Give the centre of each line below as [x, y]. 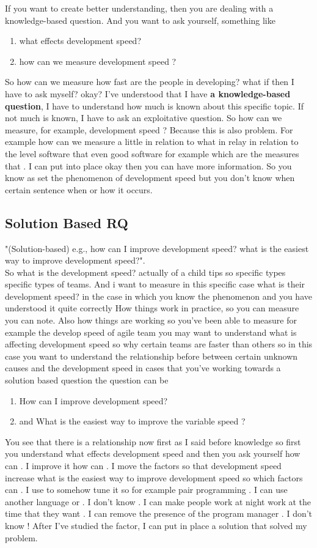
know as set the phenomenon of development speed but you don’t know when [150, 178]
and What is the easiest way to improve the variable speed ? [132, 421]
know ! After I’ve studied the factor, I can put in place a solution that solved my [156, 525]
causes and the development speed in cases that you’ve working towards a [143, 368]
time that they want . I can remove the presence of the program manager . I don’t [159, 513]
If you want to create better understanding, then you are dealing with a [139, 8]
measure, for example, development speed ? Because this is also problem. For [149, 129]
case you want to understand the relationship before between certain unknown [151, 356]
